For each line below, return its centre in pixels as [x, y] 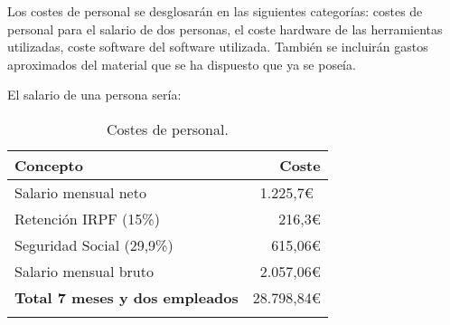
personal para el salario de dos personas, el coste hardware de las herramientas [225, 29]
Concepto [49, 165]
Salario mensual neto [80, 192]
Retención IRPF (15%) [87, 218]
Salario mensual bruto [84, 271]
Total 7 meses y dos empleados [127, 297]
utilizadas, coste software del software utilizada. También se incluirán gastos [218, 47]
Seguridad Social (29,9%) [94, 244]
